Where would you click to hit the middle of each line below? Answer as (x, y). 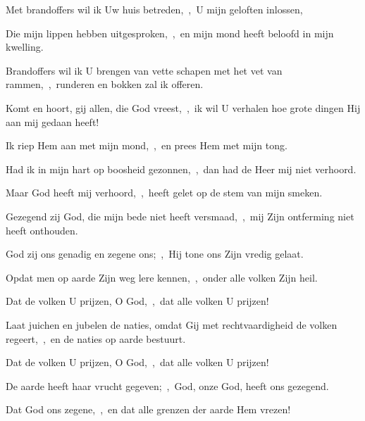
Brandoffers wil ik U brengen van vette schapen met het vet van (144, 70)
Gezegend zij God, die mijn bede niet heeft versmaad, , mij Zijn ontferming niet (180, 216)
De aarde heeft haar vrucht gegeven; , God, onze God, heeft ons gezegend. (167, 385)
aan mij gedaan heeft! (52, 121)
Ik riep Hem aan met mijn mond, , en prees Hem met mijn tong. (147, 145)
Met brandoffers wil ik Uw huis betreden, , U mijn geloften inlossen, (154, 9)
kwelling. (25, 47)
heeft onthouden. (42, 230)
